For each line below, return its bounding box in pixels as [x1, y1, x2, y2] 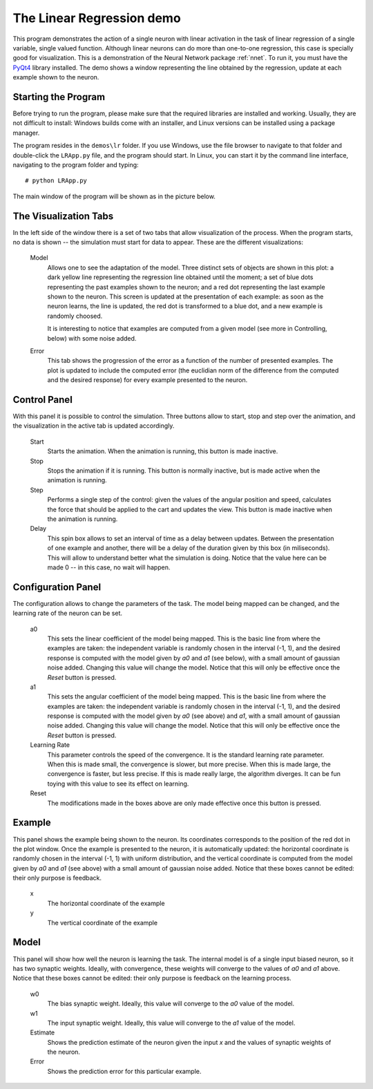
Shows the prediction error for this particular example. [47, 1067, 202, 1075]
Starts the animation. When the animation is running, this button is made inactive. [47, 447, 278, 455]
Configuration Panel [12, 581, 102, 593]
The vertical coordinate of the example [47, 918, 158, 927]
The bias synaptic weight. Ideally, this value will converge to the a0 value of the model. [47, 999, 295, 1008]
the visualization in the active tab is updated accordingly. [12, 422, 175, 430]
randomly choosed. [47, 312, 103, 320]
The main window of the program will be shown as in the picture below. [12, 192, 216, 200]
